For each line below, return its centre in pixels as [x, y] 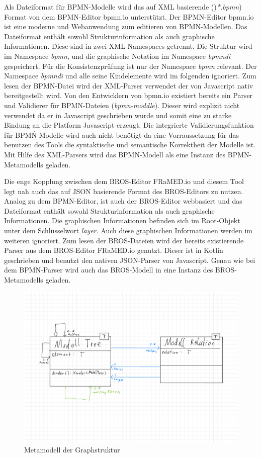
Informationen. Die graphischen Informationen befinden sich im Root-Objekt [122, 220]
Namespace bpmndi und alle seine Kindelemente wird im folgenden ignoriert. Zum [130, 76]
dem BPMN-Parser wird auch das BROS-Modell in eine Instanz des [109, 270]
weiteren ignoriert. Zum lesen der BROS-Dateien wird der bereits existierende [124, 240]
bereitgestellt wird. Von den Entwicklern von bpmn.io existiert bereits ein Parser [128, 95]
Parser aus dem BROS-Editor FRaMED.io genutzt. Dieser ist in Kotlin [114, 250]
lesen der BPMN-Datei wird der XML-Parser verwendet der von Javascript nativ [129, 85]
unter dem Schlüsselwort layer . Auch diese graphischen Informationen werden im [128, 231]
